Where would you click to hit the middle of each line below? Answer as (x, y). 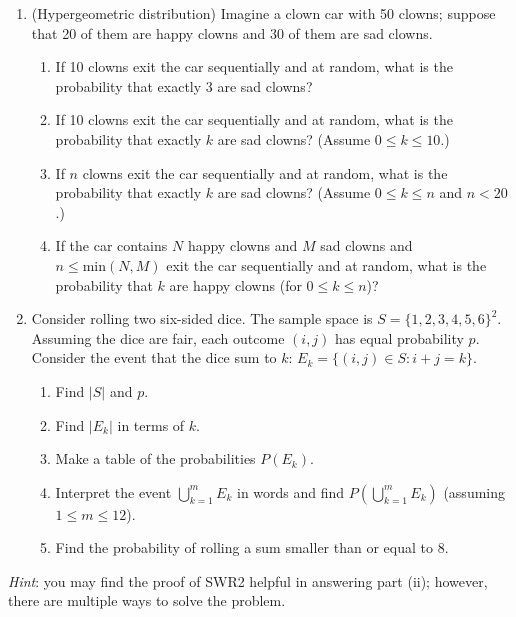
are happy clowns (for (235, 284)
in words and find (291, 491)
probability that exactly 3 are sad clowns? (184, 85)
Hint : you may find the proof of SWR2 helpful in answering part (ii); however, (248, 580)
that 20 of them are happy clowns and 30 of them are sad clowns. (232, 32)
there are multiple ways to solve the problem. (147, 600)
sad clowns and (366, 245)
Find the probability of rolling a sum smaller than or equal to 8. (252, 547)
